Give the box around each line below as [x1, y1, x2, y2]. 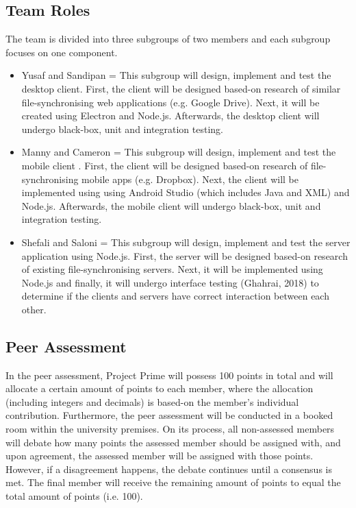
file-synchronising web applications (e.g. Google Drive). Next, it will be [21, 95, 320, 109]
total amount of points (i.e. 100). [5, 489, 143, 503]
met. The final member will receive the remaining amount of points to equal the [5, 475, 341, 489]
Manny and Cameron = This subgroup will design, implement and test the [21, 145, 336, 159]
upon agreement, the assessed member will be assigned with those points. [5, 448, 314, 463]
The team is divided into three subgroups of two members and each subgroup [5, 32, 331, 46]
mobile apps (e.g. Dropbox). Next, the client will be [81, 171, 298, 186]
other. [21, 302, 47, 316]
